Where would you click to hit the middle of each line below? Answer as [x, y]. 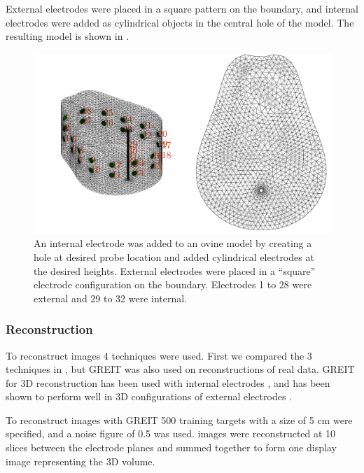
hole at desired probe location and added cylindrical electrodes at [174, 256]
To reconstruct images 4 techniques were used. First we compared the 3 [159, 355]
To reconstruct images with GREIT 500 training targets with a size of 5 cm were [179, 419]
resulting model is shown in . [68, 36]
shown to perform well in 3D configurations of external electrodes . [149, 396]
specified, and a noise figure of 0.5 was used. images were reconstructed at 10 [171, 433]
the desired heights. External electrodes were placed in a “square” [175, 270]
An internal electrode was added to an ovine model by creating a [173, 243]
